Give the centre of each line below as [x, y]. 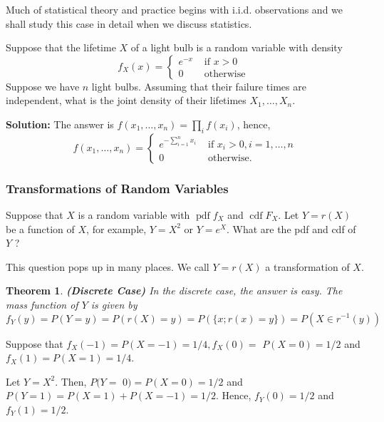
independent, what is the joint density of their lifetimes [126, 100]
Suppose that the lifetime [61, 47]
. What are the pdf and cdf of [291, 228]
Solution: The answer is [60, 124]
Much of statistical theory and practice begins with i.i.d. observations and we [175, 9]
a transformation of [307, 266]
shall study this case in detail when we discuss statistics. [129, 23]
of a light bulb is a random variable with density [237, 47]
